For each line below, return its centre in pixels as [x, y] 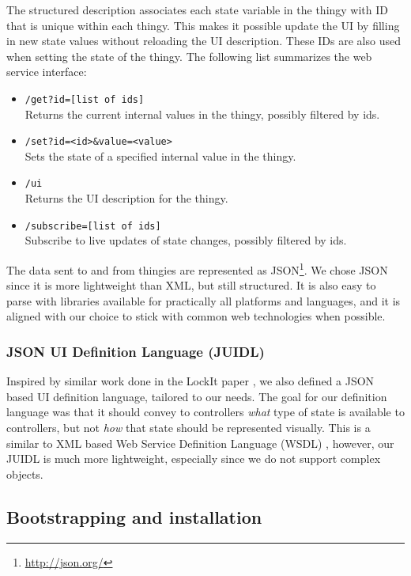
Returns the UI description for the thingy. [126, 198]
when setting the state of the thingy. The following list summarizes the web [189, 56]
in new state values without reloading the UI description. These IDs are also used [204, 41]
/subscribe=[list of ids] [93, 226]
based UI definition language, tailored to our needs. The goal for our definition [197, 396]
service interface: [47, 72]
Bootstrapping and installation [134, 516]
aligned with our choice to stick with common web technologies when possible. [196, 316]
